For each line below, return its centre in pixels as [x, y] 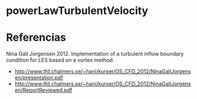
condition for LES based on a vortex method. [60, 60]
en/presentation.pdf [39, 78]
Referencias [36, 38]
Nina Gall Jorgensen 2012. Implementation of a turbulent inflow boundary [95, 54]
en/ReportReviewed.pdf [43, 90]
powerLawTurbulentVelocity [77, 11]
